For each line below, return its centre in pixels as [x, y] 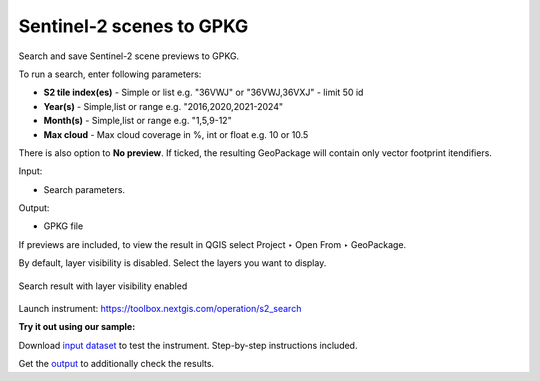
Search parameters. [84, 189]
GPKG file [63, 226]
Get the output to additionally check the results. [116, 364]
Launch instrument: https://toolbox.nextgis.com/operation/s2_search [160, 309]
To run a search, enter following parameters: [110, 74]
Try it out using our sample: [77, 327]
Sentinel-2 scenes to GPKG [133, 26]
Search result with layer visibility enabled [103, 286]
